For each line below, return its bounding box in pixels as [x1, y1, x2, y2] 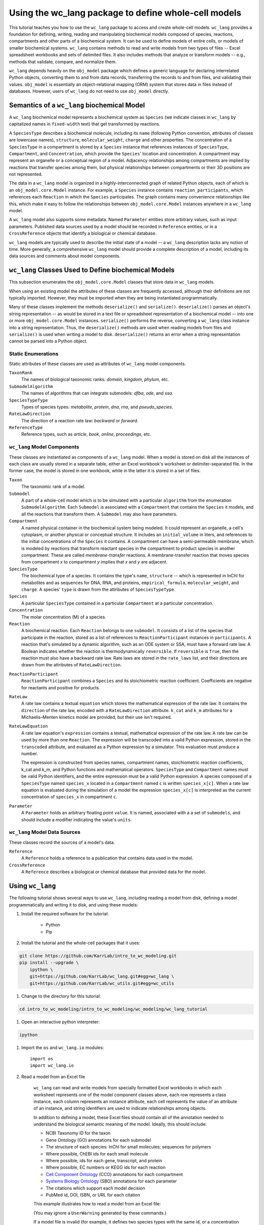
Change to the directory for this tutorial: [21, 993, 101, 999]
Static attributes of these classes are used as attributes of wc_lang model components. [9, 361, 186, 367]
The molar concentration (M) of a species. [21, 614, 107, 620]
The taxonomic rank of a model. [21, 484, 86, 490]
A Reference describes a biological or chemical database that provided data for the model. [21, 869, 206, 875]
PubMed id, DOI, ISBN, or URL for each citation [45, 1192, 140, 1198]
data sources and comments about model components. [9, 253, 121, 259]
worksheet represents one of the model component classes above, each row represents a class [33, 1092, 226, 1098]
